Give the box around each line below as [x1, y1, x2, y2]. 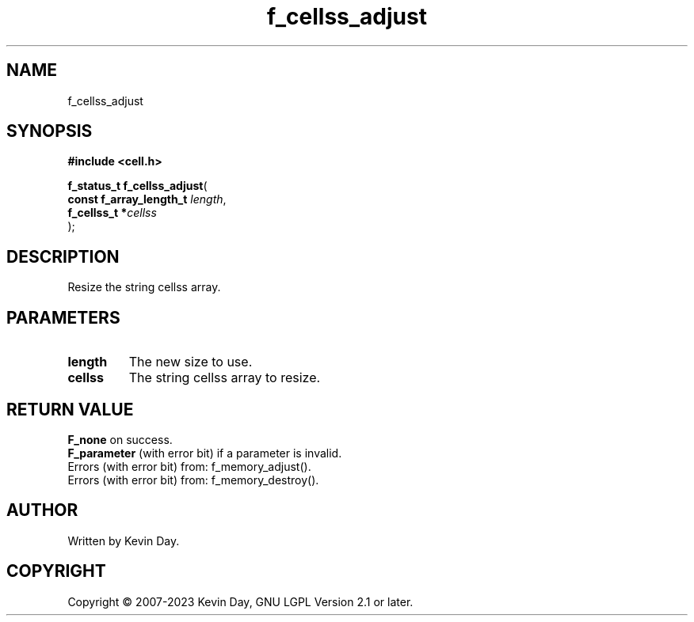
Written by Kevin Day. [67, 533, 180, 548]
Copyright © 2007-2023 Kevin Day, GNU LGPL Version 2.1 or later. [67, 594, 414, 609]
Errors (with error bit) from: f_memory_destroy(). [67, 472, 319, 487]
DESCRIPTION [6, 246, 120, 267]
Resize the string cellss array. [67, 280, 221, 294]
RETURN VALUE [6, 399, 134, 419]
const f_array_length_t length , [67, 192, 227, 207]
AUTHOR [6, 500, 78, 521]
